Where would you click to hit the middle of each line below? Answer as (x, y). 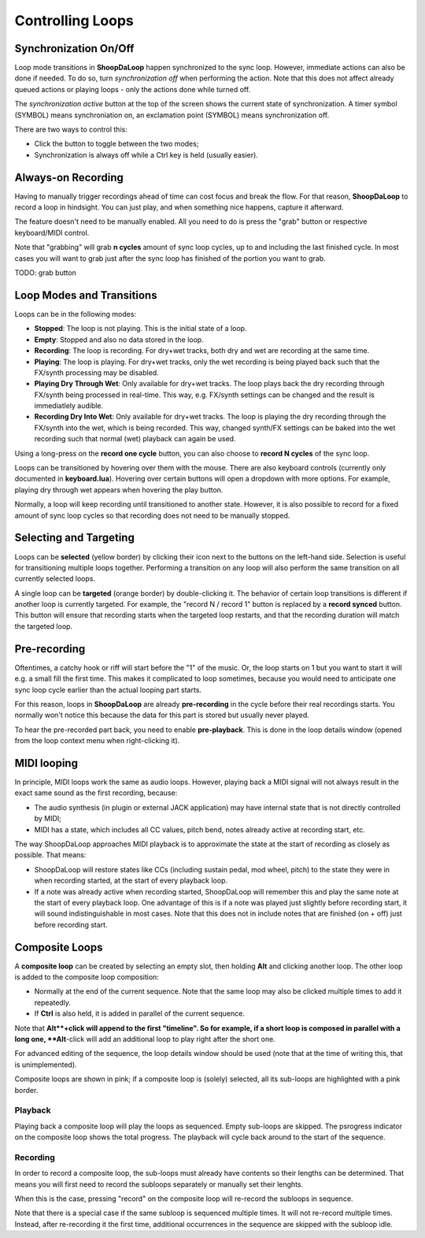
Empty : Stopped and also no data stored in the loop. (119, 340)
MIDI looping (46, 763)
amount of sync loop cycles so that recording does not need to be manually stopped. (152, 515)
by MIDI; (48, 819)
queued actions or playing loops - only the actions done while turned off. (133, 89)
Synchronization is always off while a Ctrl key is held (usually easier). (146, 154)
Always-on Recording (69, 177)
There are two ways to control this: (71, 129)
